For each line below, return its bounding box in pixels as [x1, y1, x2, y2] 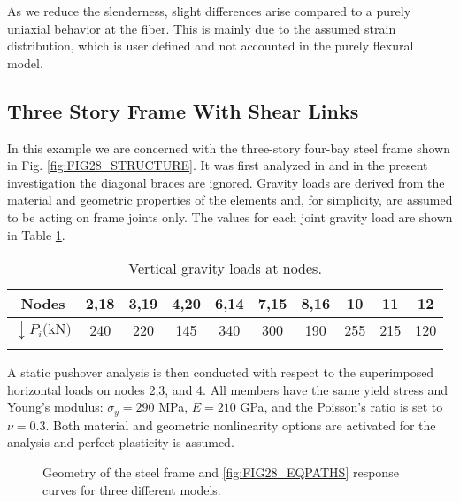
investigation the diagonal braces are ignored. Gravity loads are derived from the [7, 173, 445, 191]
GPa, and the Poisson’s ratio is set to [240, 398, 443, 416]
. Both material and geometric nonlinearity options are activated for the [45, 415, 436, 434]
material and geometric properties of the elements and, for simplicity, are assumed [7, 190, 453, 209]
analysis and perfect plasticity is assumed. [7, 433, 234, 452]
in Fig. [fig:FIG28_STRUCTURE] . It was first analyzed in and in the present [7, 156, 428, 174]
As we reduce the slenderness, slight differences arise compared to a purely [7, 2, 411, 19]
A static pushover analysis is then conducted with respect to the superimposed [7, 363, 434, 382]
